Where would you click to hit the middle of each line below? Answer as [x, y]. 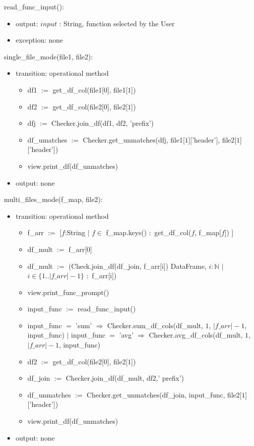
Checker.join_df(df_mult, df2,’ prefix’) [125, 378]
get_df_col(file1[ [78, 89]
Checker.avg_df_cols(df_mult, [196, 335]
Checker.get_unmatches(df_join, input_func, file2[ [164, 394]
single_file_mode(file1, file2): [49, 56]
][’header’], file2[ [212, 139]
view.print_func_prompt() [68, 292]
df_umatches [47, 139]
